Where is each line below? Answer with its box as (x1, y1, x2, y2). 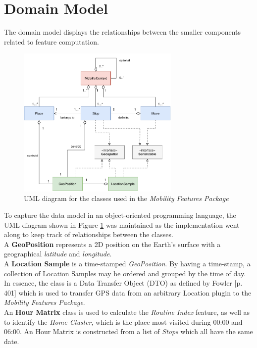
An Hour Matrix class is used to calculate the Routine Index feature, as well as (4, 306, 250, 317)
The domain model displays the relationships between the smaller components (4, 27, 241, 37)
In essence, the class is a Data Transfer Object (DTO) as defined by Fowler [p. (4, 278, 243, 288)
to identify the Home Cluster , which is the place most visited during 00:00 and (4, 316, 243, 327)
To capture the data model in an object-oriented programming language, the (4, 210, 236, 220)
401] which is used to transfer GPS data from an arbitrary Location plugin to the (4, 287, 252, 298)
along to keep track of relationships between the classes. (4, 229, 173, 240)
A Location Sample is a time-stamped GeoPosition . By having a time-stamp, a (4, 258, 251, 268)
